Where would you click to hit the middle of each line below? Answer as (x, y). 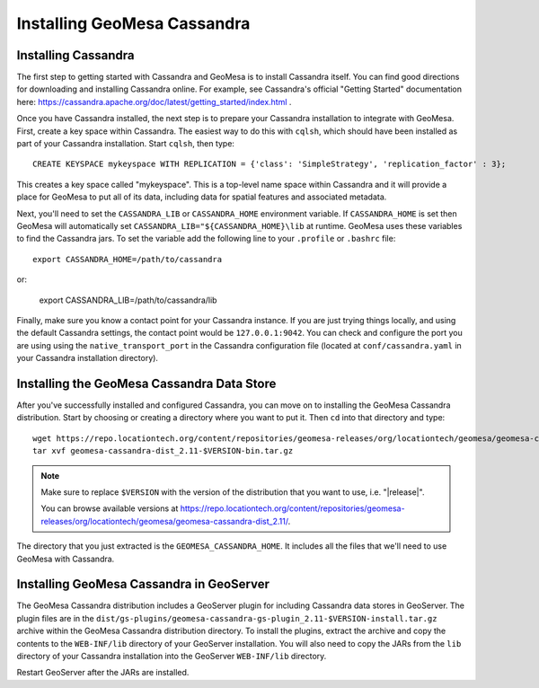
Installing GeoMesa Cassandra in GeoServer (143, 584)
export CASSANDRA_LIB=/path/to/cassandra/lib (128, 300)
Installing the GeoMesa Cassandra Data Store (146, 383)
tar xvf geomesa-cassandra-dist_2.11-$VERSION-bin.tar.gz (163, 451)
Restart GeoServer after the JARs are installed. (103, 673)
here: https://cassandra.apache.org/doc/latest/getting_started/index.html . (154, 101)
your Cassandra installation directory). (88, 358)
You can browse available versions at (110, 508)
